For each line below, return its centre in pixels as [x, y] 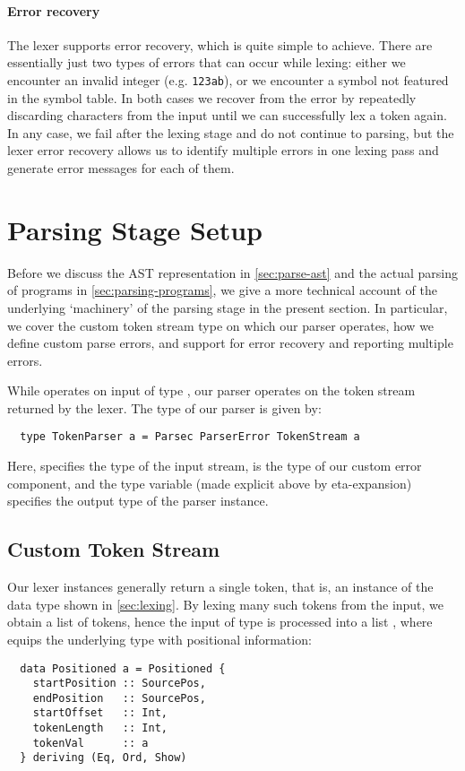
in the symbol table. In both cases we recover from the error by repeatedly [212, 97]
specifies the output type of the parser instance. [138, 501]
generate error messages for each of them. [121, 168]
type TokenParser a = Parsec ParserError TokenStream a [190, 437]
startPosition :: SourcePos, [119, 684]
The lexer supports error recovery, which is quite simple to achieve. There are [220, 44]
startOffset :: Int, [100, 713]
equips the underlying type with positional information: [159, 639]
